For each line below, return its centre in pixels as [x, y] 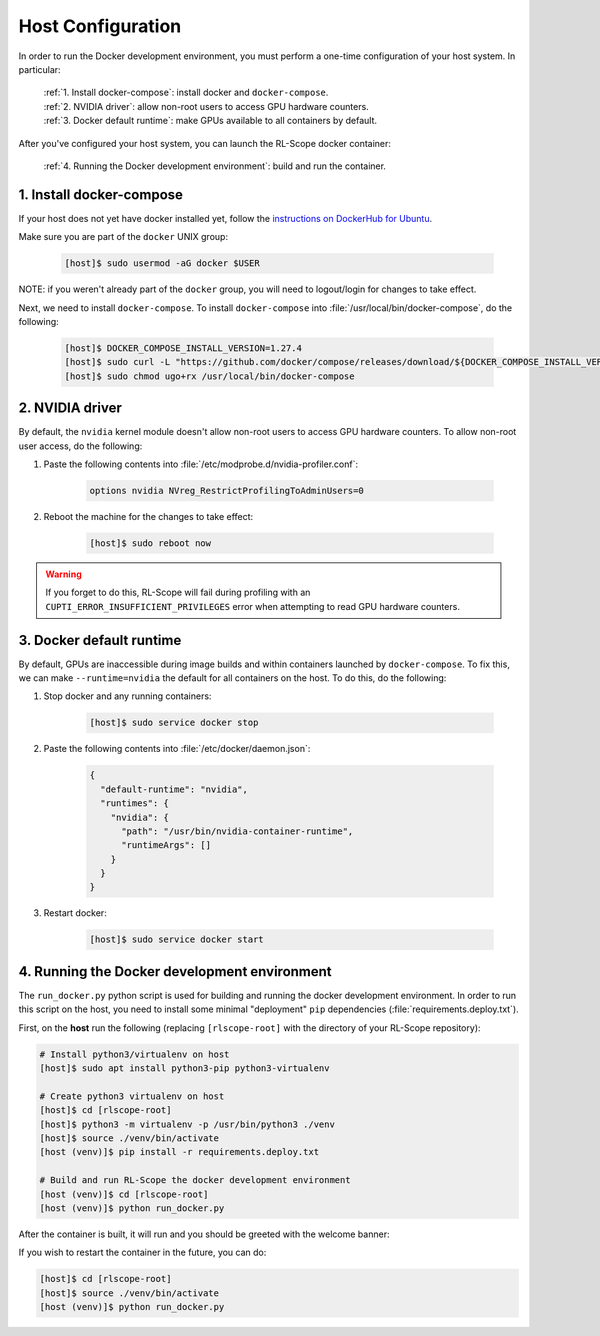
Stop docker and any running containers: [127, 696]
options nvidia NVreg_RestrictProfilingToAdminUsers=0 [226, 490]
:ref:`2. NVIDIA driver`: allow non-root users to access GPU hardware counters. [206, 106]
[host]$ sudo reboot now [150, 543]
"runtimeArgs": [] [166, 845]
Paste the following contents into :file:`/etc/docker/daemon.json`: [177, 749]
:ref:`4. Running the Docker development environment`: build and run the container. [215, 166]
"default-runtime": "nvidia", [174, 789]
